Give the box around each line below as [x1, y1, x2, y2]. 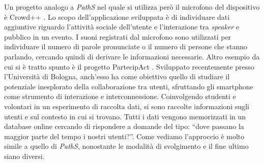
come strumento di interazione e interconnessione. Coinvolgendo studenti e [4, 91, 236, 102]
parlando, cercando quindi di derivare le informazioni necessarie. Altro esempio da [4, 51, 260, 61]
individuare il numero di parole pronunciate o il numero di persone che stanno [4, 41, 247, 52]
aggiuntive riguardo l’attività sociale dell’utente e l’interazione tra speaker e [4, 21, 240, 32]
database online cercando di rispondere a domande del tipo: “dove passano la [4, 121, 244, 132]
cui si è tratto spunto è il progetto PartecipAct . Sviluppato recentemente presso [4, 61, 254, 72]
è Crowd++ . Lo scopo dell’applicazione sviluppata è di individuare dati [4, 11, 230, 22]
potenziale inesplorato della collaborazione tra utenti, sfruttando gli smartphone [4, 81, 253, 91]
